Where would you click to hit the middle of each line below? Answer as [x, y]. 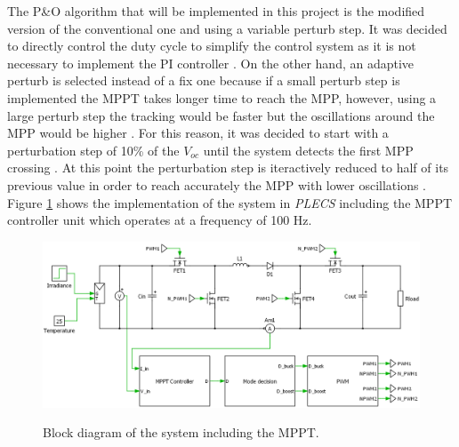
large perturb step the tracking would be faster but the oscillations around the [221, 115]
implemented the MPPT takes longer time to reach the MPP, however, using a [222, 97]
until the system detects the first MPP [308, 150]
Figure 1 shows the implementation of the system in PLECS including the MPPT [230, 202]
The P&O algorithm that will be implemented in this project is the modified [216, 11]
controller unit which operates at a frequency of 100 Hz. [160, 220]
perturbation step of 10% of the [93, 150]
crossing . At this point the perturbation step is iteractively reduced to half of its [228, 168]
